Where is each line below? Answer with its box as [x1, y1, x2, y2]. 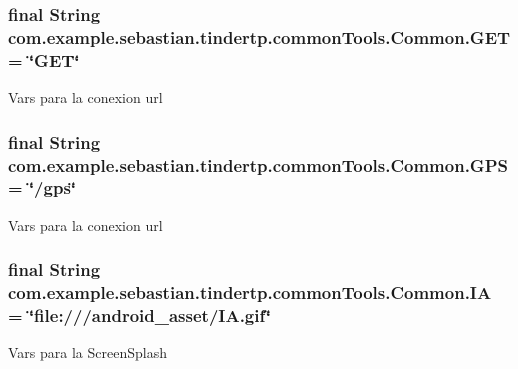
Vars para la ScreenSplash [8, 342, 167, 363]
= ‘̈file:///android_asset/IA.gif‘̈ [8, 303, 271, 328]
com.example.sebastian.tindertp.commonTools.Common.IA [8, 280, 492, 305]
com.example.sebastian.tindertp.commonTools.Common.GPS [8, 152, 508, 177]
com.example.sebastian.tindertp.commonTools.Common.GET [8, 24, 511, 49]
